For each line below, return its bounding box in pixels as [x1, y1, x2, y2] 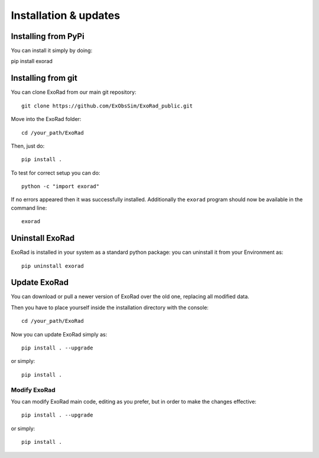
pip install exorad [11, 58, 53, 65]
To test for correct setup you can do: [11, 169, 100, 176]
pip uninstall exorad [21, 263, 84, 269]
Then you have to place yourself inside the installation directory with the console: [11, 304, 209, 311]
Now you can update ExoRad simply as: [11, 331, 108, 338]
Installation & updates [11, 9, 121, 22]
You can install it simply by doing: [11, 47, 93, 54]
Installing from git [11, 73, 78, 83]
